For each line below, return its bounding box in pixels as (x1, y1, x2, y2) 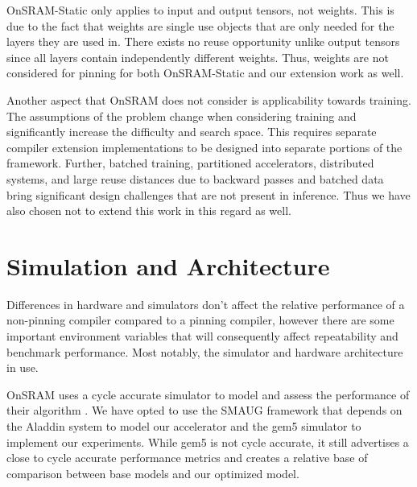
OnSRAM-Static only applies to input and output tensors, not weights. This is (6, 2, 394, 18)
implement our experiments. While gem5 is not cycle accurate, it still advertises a (6, 433, 409, 450)
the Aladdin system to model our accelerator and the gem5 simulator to (6, 418, 361, 434)
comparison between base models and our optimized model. (6, 464, 299, 481)
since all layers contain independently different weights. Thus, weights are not (6, 48, 389, 65)
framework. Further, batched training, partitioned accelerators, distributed (6, 155, 374, 171)
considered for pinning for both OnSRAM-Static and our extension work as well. (6, 64, 404, 81)
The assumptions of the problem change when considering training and (6, 107, 357, 124)
